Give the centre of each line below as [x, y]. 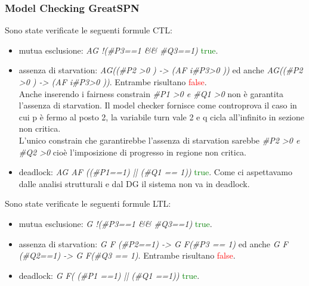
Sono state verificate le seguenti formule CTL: [89, 30]
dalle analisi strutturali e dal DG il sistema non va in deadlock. [134, 183]
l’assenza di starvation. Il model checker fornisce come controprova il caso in [158, 105]
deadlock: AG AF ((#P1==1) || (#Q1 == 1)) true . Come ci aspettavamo [155, 172]
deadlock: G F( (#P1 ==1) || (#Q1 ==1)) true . [109, 275]
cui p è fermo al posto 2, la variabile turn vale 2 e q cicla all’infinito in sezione [161, 116]
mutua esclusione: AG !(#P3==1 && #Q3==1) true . [118, 50]
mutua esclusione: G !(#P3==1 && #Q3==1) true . [115, 223]
